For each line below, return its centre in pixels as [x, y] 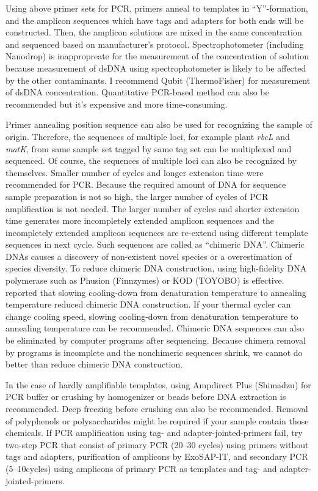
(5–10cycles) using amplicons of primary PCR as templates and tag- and [141, 468]
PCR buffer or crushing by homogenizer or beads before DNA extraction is [146, 397]
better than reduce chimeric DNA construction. [94, 364]
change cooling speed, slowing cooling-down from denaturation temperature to [152, 316]
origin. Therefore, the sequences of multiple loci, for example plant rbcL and [148, 136]
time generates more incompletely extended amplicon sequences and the [140, 220]
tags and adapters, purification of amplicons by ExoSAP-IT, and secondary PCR [157, 456]
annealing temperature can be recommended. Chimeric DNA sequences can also [155, 328]
